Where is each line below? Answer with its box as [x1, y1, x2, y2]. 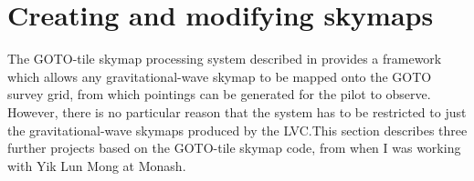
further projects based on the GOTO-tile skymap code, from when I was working [7, 138, 461, 157]
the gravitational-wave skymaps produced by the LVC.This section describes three [7, 120, 468, 139]
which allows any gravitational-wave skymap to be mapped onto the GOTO [7, 66, 432, 85]
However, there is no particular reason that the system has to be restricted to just [7, 102, 467, 121]
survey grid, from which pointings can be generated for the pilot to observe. [7, 85, 431, 104]
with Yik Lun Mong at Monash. [7, 156, 186, 175]
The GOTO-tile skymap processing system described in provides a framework [7, 49, 442, 68]
